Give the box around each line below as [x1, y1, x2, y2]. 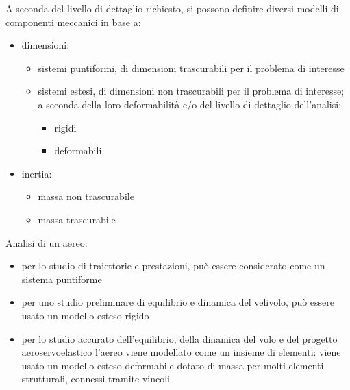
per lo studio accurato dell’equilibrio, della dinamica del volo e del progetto [21, 331, 338, 345]
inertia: [21, 166, 52, 180]
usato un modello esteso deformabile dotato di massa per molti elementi [21, 358, 324, 372]
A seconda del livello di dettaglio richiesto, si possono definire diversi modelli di [5, 1, 339, 15]
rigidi [54, 120, 77, 134]
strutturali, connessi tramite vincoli [21, 371, 170, 386]
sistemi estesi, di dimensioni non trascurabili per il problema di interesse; [38, 84, 345, 98]
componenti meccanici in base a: [5, 14, 141, 29]
